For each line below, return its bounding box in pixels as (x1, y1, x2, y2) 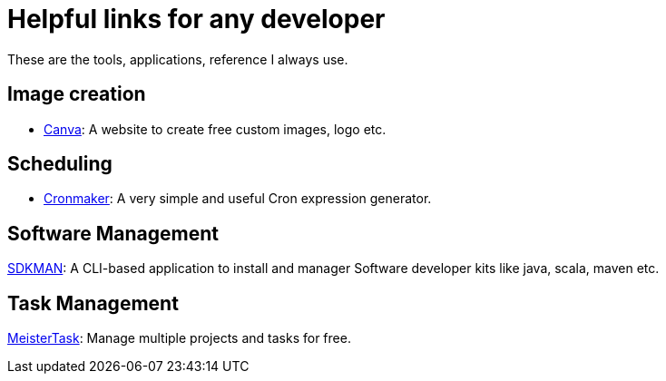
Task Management (7, 291, 179, 315)
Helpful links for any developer (7, 4, 386, 34)
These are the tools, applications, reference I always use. (7, 51, 348, 67)
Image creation (7, 83, 146, 106)
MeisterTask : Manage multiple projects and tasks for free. (7, 330, 351, 347)
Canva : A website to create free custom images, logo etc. (44, 121, 387, 137)
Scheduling (7, 152, 113, 176)
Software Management (7, 221, 220, 245)
